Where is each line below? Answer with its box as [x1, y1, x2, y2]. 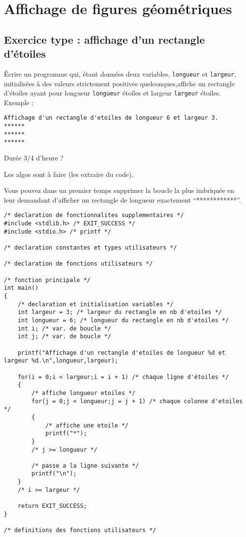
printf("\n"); [31, 470, 77, 477]
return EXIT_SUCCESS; [17, 503, 87, 510]
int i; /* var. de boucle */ [17, 325, 111, 332]
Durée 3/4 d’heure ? [4, 153, 64, 163]
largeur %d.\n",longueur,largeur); [4, 357, 118, 364]
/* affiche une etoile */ [45, 422, 129, 429]
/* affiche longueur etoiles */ [31, 389, 136, 396]
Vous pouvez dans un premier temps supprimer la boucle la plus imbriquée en [4, 185, 234, 195]
